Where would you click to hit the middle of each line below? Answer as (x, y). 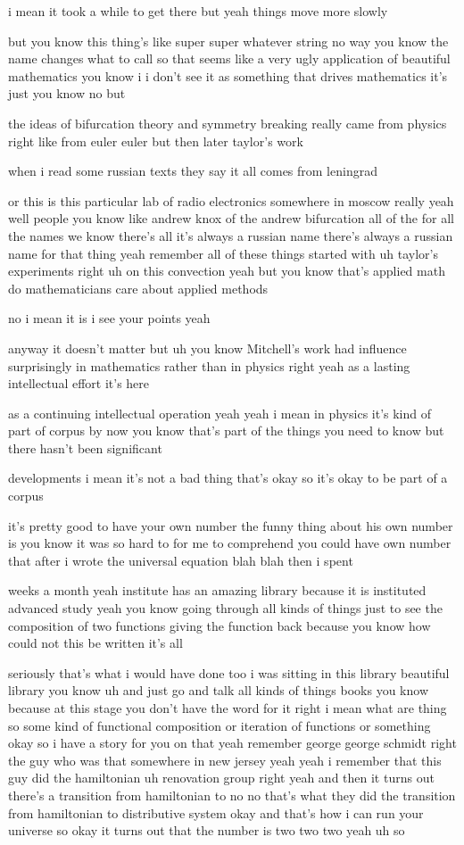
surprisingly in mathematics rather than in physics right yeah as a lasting (209, 365)
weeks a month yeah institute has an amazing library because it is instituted (217, 590)
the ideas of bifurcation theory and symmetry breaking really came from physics (228, 123)
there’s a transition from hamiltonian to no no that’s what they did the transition (232, 795)
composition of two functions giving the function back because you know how (220, 625)
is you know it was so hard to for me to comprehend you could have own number (230, 543)
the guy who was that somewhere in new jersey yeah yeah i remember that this (225, 760)
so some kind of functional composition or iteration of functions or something (220, 725)
